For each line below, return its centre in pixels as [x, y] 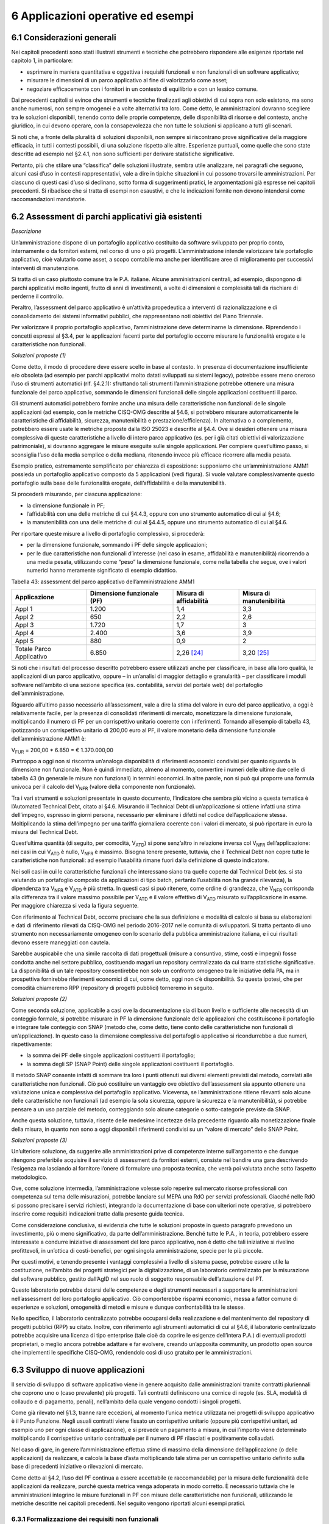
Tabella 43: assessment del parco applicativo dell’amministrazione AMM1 [103, 582]
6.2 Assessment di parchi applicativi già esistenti [107, 217]
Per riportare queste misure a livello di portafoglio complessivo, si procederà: [108, 533]
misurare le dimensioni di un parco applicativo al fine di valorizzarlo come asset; [127, 80]
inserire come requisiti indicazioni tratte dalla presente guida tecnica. [98, 1214]
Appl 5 [24, 641]
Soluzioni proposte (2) [39, 999]
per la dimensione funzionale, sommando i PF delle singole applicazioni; [117, 545]
